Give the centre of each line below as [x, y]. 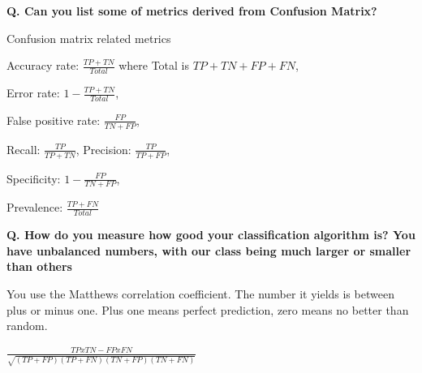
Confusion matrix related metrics [89, 38]
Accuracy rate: [43, 65]
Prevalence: [35, 207]
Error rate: [33, 93]
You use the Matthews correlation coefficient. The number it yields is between [200, 293]
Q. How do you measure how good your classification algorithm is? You [211, 235]
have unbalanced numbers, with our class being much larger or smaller [209, 250]
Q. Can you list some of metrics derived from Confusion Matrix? [192, 11]
